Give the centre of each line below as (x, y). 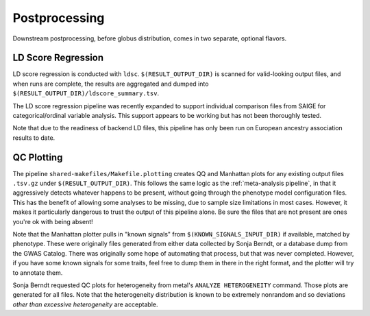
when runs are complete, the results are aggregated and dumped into (111, 84)
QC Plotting (38, 157)
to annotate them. (38, 272)
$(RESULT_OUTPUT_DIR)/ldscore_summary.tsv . (86, 93)
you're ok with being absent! (53, 221)
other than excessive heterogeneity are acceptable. (85, 304)
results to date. (34, 138)
